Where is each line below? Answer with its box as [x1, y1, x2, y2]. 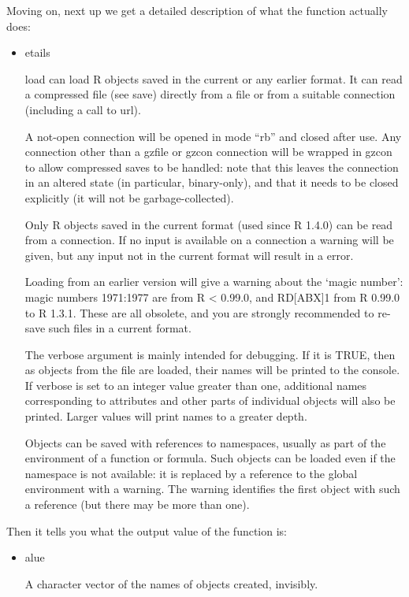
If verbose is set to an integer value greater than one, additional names [24, 376, 367, 393]
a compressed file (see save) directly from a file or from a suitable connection [24, 86, 396, 102]
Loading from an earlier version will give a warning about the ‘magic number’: [24, 273, 403, 290]
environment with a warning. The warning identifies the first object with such [24, 480, 400, 497]
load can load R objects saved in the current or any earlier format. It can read [24, 70, 403, 87]
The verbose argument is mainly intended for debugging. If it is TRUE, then [24, 346, 396, 362]
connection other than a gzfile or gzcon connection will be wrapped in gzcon [24, 143, 392, 160]
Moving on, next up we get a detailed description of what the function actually [6, 2, 388, 18]
